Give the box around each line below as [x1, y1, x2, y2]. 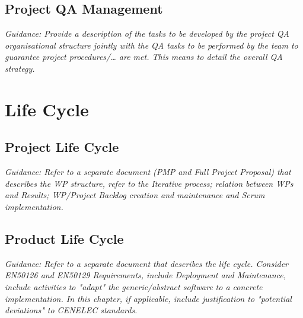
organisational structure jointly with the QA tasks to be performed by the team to [5, 39, 298, 51]
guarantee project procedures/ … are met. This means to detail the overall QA [5, 50, 283, 63]
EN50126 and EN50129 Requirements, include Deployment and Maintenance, [5, 269, 286, 281]
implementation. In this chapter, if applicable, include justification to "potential [5, 292, 292, 304]
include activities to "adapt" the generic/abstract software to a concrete [5, 280, 263, 292]
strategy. [5, 62, 35, 74]
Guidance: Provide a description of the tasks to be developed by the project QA [5, 27, 289, 40]
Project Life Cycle [5, 138, 119, 156]
